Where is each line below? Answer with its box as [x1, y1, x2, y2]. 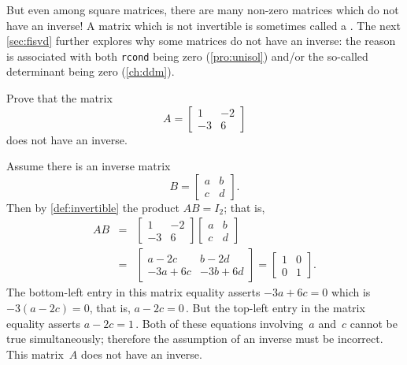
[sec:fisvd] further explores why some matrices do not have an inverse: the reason [6, 32, 396, 49]
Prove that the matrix [6, 90, 113, 106]
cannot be [350, 315, 398, 331]
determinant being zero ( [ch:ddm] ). [6, 63, 175, 80]
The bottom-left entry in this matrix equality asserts [6, 284, 261, 300]
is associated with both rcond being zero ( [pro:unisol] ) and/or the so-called [6, 47, 368, 64]
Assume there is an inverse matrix [6, 158, 171, 174]
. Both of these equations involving [135, 315, 304, 331]
